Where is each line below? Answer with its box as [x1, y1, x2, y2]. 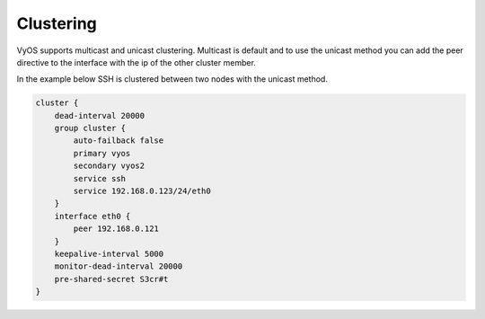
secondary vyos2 [73, 161, 145, 171]
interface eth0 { [54, 211, 131, 221]
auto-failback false [73, 136, 164, 146]
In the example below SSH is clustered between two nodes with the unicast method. [16, 74, 328, 84]
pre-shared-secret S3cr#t [54, 274, 169, 284]
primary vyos [73, 148, 131, 158]
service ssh [73, 173, 126, 183]
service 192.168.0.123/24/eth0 [73, 186, 211, 197]
